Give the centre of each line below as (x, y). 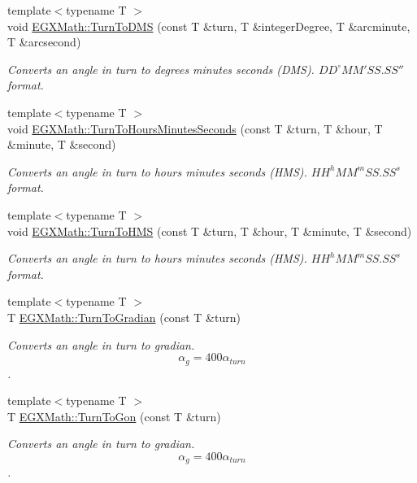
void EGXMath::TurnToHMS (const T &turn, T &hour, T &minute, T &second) (210, 231)
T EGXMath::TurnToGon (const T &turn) (114, 416)
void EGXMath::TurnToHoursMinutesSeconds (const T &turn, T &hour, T (195, 128)
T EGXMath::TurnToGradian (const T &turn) (124, 317)
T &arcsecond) (44, 42)
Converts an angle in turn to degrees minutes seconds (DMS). (161, 69)
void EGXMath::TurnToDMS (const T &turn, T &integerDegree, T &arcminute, (209, 26)
